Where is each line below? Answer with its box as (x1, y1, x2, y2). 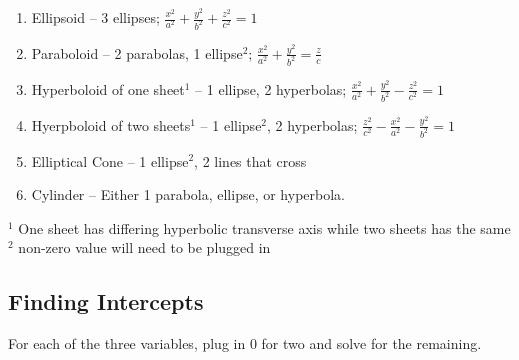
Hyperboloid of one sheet (31, 78, 185, 99)
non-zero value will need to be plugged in (18, 237, 271, 258)
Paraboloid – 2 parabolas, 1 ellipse (31, 42, 243, 63)
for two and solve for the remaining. (261, 333, 482, 354)
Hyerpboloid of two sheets (31, 114, 191, 135)
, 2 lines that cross (194, 150, 307, 171)
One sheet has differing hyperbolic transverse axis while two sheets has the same (18, 217, 511, 238)
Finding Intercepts (8, 286, 204, 317)
